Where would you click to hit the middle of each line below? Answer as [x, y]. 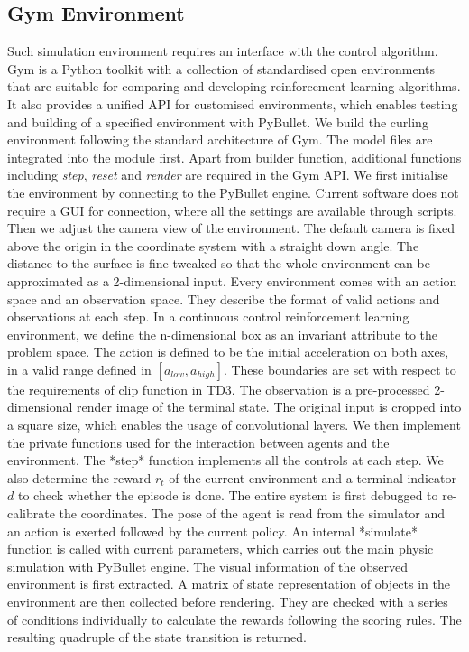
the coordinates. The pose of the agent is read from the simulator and [252, 513]
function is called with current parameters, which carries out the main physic [221, 549]
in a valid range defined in [79, 369]
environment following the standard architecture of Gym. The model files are [220, 140]
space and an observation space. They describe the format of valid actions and [224, 298]
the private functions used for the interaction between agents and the [198, 442]
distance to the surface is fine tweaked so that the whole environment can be [219, 263]
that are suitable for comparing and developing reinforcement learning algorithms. [234, 86]
